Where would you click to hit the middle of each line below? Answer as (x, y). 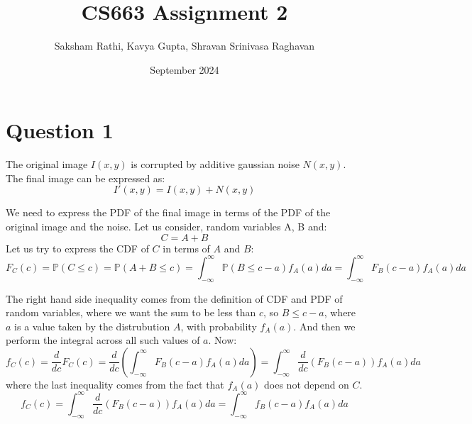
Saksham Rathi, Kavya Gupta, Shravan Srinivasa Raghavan (185, 46)
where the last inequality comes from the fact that (115, 384)
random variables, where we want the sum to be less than (131, 312)
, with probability (219, 326)
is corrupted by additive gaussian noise (215, 164)
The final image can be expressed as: (86, 178)
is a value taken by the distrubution (92, 326)
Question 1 (60, 130)
